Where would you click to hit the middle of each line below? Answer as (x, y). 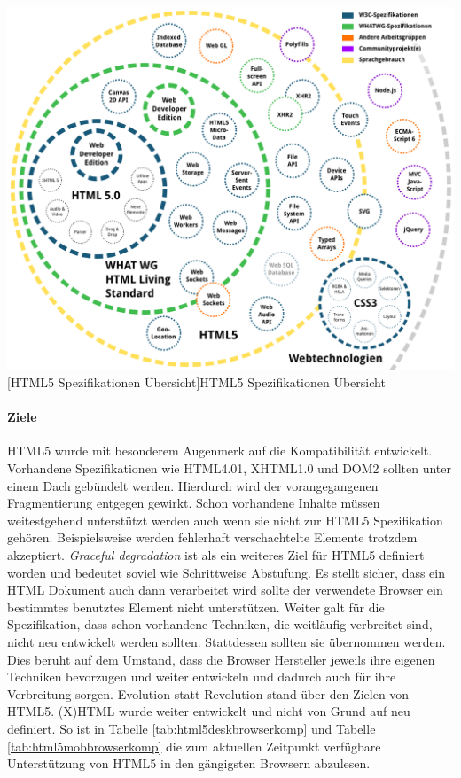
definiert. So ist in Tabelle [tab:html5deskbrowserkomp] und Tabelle (191, 728)
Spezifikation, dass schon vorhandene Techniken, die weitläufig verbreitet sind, (220, 624)
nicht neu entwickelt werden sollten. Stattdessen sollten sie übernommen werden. (227, 642)
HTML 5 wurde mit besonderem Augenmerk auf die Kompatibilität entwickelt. (220, 451)
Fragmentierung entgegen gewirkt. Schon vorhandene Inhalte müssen (194, 503)
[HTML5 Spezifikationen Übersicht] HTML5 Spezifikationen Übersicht (196, 382)
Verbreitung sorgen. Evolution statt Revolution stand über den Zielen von (208, 693)
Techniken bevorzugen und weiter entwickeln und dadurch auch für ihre (202, 677)
